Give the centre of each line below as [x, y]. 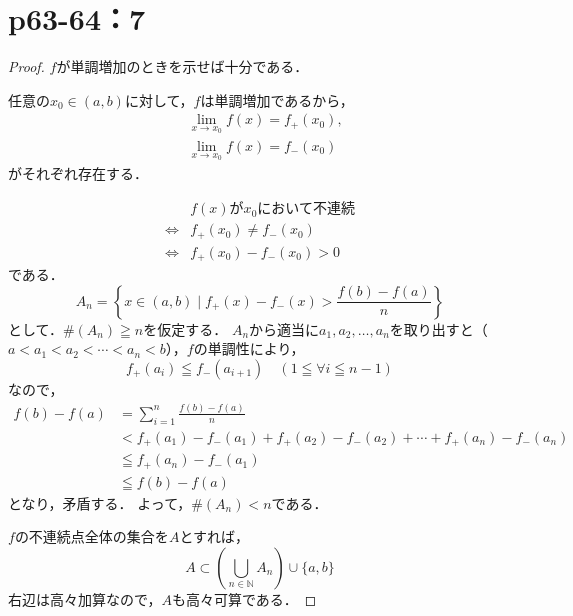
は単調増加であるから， [277, 99]
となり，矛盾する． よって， [100, 502]
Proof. [26, 66]
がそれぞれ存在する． [78, 172]
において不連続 [306, 209]
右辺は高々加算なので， [85, 598]
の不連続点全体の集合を [91, 536]
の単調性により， [249, 348]
